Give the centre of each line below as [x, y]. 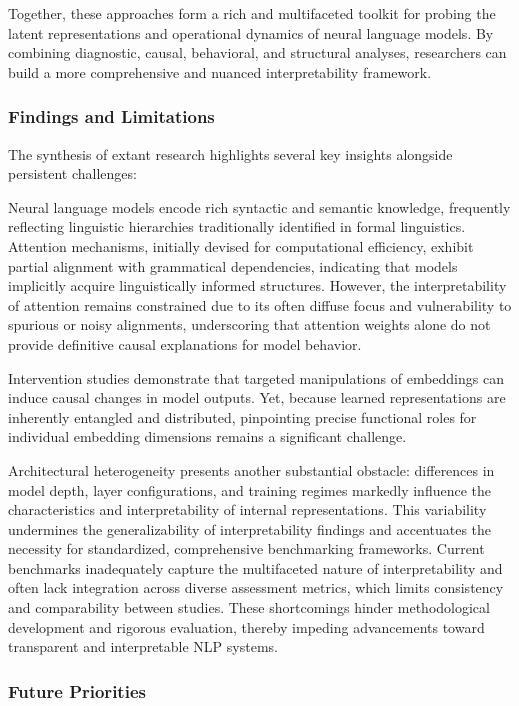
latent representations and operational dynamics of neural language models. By [251, 32]
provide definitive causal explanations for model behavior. [185, 343]
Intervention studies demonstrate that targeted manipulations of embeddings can [256, 377]
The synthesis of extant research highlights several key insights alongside [230, 153]
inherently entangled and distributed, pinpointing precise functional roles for [242, 416]
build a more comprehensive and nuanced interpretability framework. [220, 71]
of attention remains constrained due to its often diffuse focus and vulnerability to [260, 304]
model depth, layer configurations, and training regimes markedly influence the [249, 489]
